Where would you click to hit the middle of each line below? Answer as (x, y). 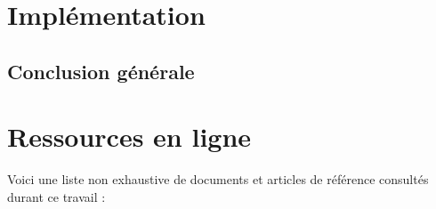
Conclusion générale (101, 71)
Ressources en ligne (129, 137)
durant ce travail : (57, 196)
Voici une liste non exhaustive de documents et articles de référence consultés (218, 179)
